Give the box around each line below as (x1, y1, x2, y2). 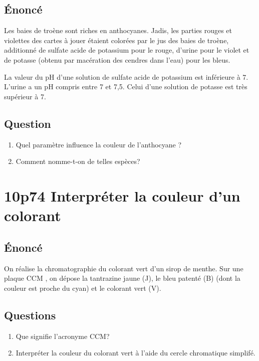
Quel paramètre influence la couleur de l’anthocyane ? (16, 139, 182, 149)
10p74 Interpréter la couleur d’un (4, 185, 240, 206)
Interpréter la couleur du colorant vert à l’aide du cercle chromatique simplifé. (16, 347, 255, 358)
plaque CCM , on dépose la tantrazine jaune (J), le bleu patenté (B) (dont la (4, 273, 240, 283)
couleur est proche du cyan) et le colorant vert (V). (4, 282, 161, 293)
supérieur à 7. (4, 91, 46, 101)
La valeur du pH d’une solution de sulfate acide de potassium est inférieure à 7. (4, 71, 248, 82)
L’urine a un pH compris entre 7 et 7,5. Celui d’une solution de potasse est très (4, 81, 247, 92)
